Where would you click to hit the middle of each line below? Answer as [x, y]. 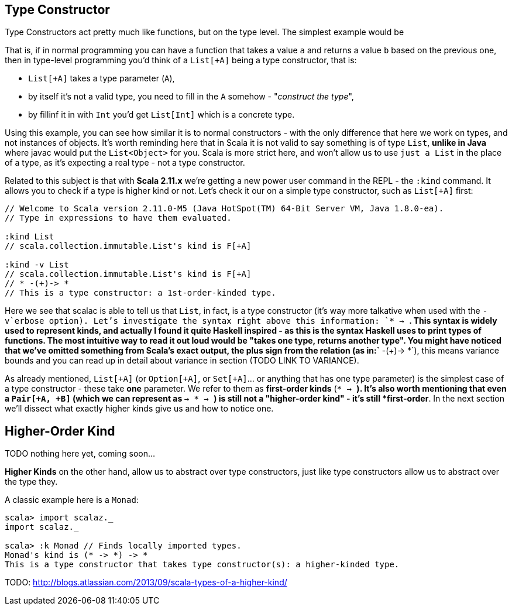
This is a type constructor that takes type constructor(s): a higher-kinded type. [202, 565]
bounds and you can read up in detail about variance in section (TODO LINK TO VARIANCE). [182, 361]
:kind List [30, 237]
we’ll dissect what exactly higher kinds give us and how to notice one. [139, 409]
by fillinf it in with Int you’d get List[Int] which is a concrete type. [161, 115]
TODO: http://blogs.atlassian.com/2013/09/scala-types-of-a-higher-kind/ [146, 582]
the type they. [31, 482]
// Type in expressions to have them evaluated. [118, 218]
